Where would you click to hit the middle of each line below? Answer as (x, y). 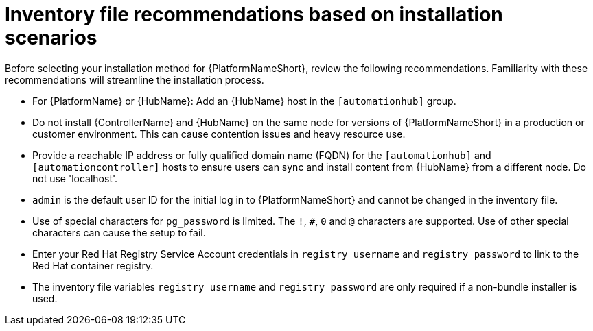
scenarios (51, 38)
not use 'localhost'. (75, 178)
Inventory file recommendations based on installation (254, 14)
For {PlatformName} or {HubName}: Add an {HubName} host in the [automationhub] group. (244, 101)
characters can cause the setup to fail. (119, 232)
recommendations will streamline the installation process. (135, 79)
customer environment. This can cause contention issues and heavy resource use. (219, 134)
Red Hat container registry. (93, 265)
